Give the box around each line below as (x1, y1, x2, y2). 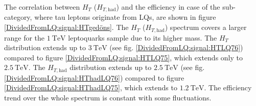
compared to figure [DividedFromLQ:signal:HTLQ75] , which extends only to (4, 52, 243, 62)
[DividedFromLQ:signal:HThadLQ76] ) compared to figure (4, 72, 184, 83)
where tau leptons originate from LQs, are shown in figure (34, 12, 216, 22)
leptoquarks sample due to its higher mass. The (68, 32, 217, 43)
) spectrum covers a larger (165, 22, 247, 32)
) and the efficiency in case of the (116, 2, 220, 12)
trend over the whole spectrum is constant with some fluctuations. (4, 92, 212, 102)
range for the (4, 32, 45, 43)
